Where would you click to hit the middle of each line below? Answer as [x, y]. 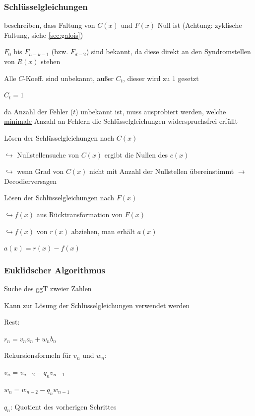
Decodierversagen [31, 181]
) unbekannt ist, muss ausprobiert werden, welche [151, 111]
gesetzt [188, 78]
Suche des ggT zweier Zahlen [48, 288]
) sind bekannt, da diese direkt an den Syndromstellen [168, 51]
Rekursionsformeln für [38, 355]
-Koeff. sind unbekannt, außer [68, 78]
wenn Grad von [40, 171]
